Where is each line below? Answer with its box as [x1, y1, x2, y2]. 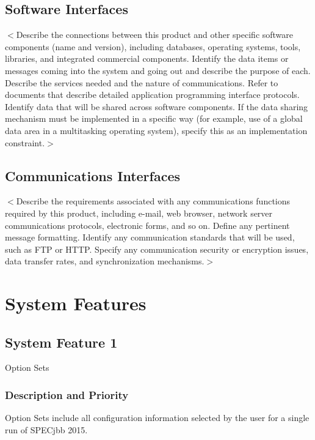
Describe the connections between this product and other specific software [16, 28, 294, 41]
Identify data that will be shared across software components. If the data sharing [5, 100, 308, 113]
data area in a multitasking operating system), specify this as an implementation [5, 124, 308, 136]
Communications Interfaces [5, 166, 181, 185]
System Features [5, 291, 147, 316]
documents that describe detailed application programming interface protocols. [5, 88, 300, 101]
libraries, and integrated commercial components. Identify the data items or [5, 52, 289, 65]
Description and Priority [5, 387, 129, 402]
